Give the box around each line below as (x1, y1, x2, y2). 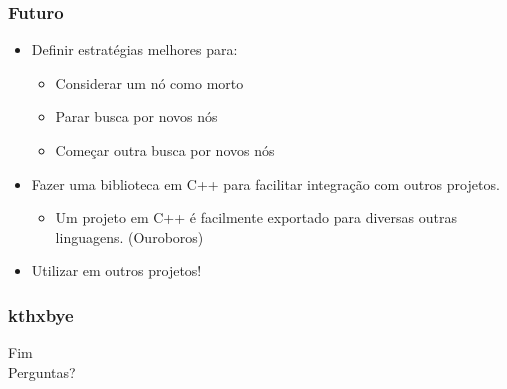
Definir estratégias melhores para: (31, 39, 238, 60)
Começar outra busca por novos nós (55, 140, 275, 160)
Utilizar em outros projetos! (31, 260, 202, 281)
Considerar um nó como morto (55, 72, 244, 93)
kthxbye (8, 302, 74, 327)
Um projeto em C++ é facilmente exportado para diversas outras (55, 207, 457, 228)
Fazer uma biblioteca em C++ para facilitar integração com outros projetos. (31, 173, 500, 194)
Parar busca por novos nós (55, 106, 218, 127)
